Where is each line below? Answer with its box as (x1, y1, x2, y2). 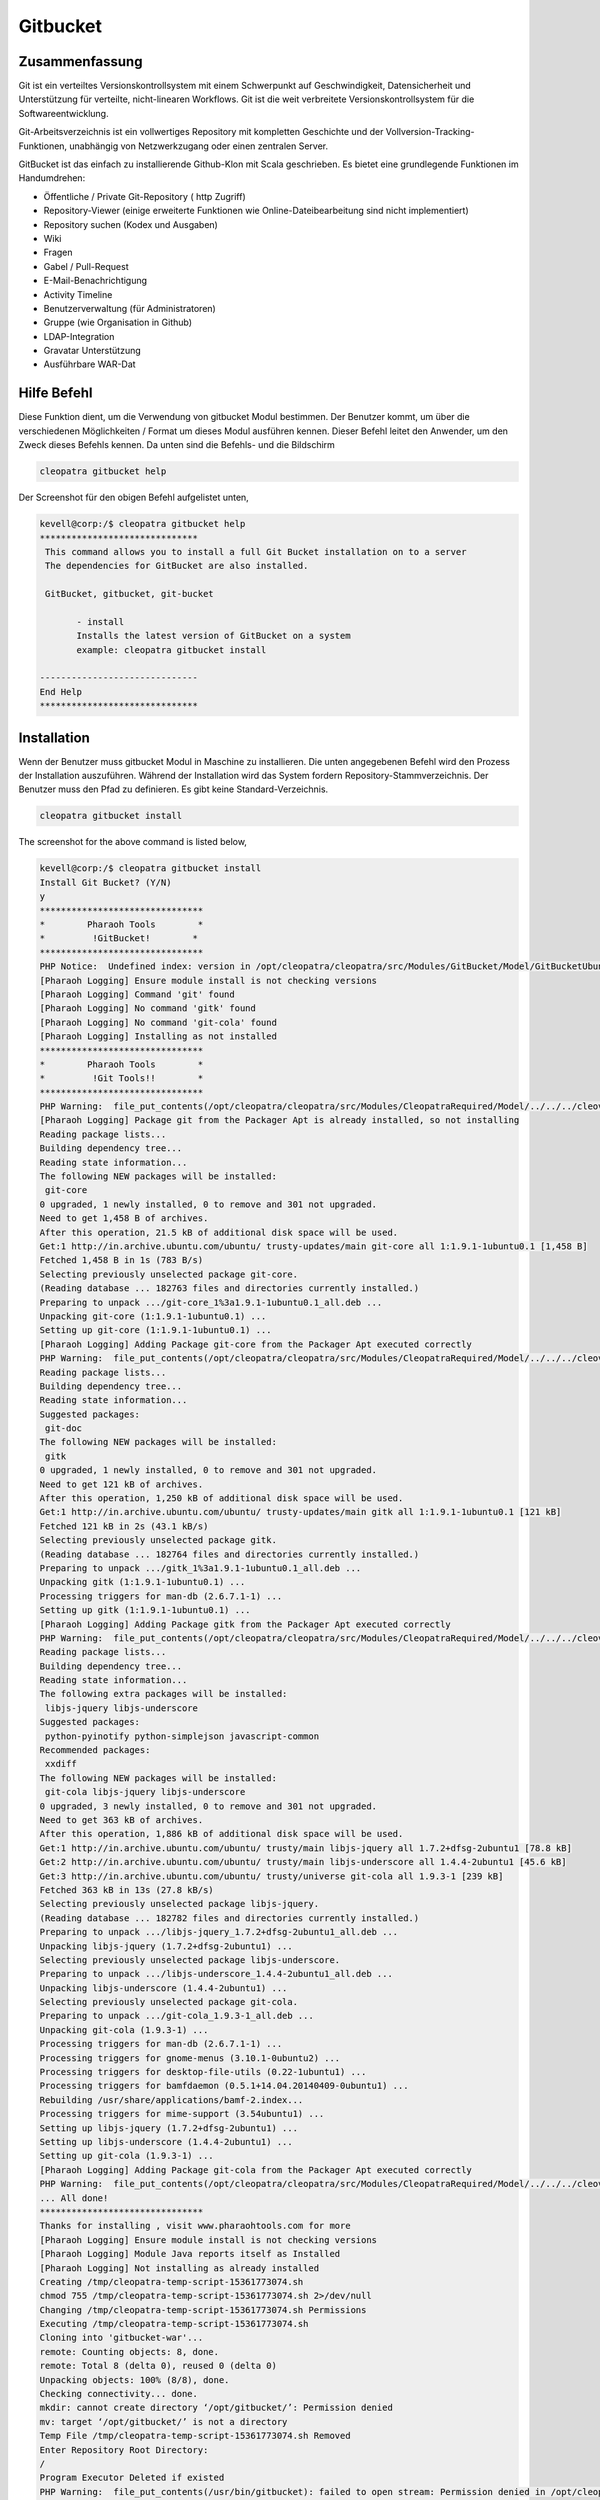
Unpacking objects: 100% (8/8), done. (39, 2374, 230, 2385)
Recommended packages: (39, 1745, 151, 1756)
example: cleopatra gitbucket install (76, 644, 267, 655)
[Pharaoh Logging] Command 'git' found (39, 988, 235, 1000)
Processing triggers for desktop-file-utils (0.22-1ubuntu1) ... (39, 2066, 367, 2078)
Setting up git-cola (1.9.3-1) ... (39, 2150, 214, 2162)
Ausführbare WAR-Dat (43, 358, 136, 370)
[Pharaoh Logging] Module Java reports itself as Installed (39, 2248, 341, 2260)
